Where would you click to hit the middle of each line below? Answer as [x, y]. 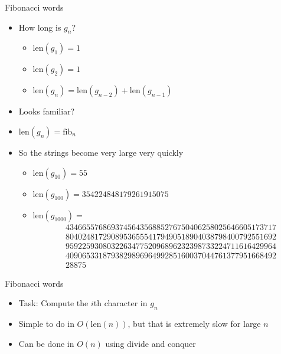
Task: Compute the [53, 303]
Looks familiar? [47, 111]
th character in [120, 303]
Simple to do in [46, 324]
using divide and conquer [151, 343]
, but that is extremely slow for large [194, 324]
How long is [40, 27]
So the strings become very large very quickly [101, 152]
